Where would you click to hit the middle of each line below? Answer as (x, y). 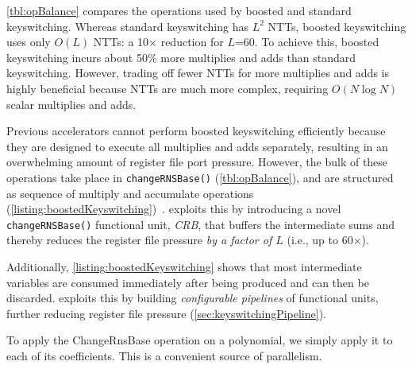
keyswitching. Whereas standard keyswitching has (127, 26)
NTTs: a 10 (121, 42)
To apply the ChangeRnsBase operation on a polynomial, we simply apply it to (200, 340)
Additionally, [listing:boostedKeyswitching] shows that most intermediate (184, 267)
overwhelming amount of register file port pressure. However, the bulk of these (197, 162)
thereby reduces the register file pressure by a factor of (139, 240)
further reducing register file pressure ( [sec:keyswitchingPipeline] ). (167, 313)
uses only (29, 42)
